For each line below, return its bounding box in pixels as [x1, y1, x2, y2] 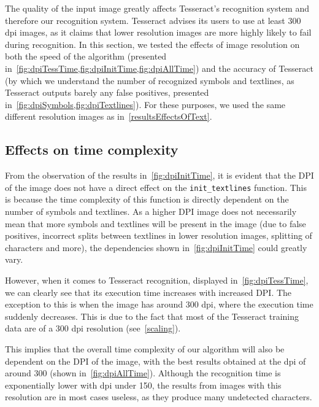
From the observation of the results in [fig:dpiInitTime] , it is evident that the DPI [5, 169, 314, 182]
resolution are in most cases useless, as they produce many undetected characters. [5, 390, 312, 403]
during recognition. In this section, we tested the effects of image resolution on [5, 37, 300, 50]
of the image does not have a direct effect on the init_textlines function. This [5, 180, 307, 193]
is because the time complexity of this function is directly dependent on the [5, 193, 289, 206]
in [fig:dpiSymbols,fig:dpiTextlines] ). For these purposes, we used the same [5, 98, 286, 110]
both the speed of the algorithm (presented [5, 50, 167, 63]
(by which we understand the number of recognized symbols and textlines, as [5, 74, 294, 87]
